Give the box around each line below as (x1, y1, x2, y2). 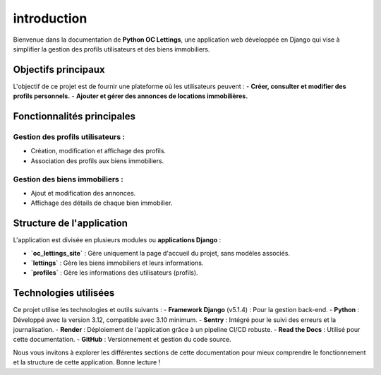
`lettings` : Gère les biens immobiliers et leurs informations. (30, 258, 204, 267)
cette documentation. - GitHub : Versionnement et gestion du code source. (13, 335, 232, 344)
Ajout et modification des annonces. (30, 189, 136, 197)
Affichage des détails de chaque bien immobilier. (30, 198, 173, 208)
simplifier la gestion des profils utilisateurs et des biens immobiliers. (13, 44, 210, 53)
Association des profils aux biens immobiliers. (30, 156, 164, 165)
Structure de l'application (13, 218, 128, 230)
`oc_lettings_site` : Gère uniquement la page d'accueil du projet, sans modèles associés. (30, 249, 291, 257)
